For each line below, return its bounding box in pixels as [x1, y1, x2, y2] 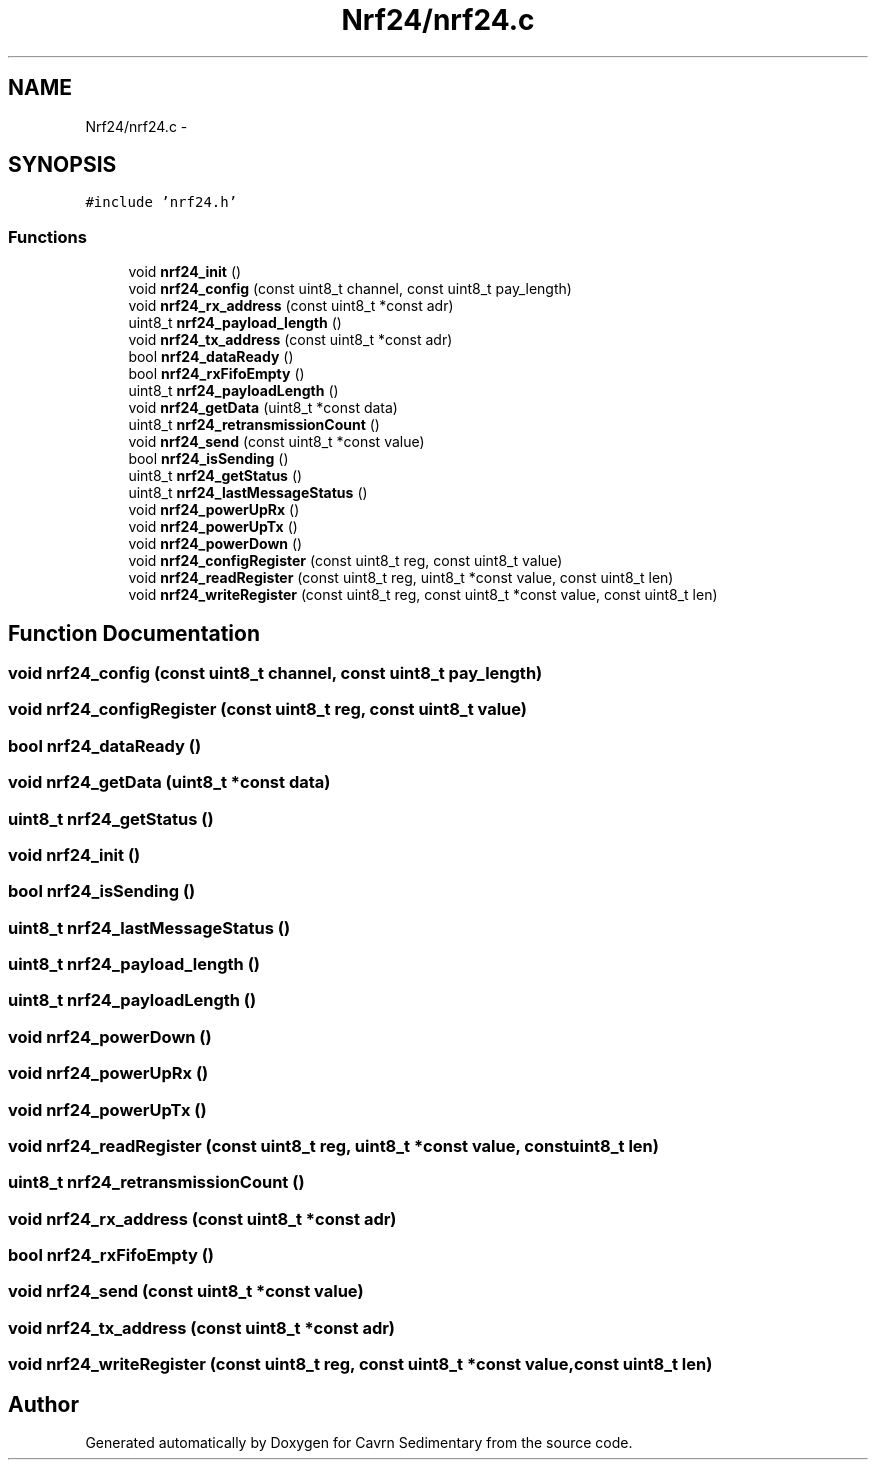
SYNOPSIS [8, 152, 117, 178]
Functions [8, 226, 87, 247]
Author [8, 1391, 79, 1417]
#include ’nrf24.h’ [85, 194, 238, 211]
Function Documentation [8, 620, 260, 646]
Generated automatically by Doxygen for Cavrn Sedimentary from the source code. [85, 1434, 633, 1451]
